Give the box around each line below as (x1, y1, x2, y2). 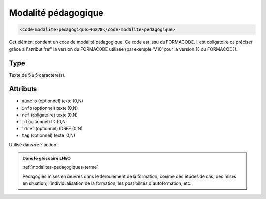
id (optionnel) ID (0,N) (21, 119, 67, 124)
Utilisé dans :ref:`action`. (9, 141, 59, 148)
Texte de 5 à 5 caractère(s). (9, 72, 66, 78)
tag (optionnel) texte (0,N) (21, 132, 76, 138)
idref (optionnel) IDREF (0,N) (21, 125, 83, 131)
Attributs (9, 85, 37, 93)
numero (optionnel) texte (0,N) (21, 98, 83, 104)
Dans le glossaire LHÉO (22, 156, 71, 161)
